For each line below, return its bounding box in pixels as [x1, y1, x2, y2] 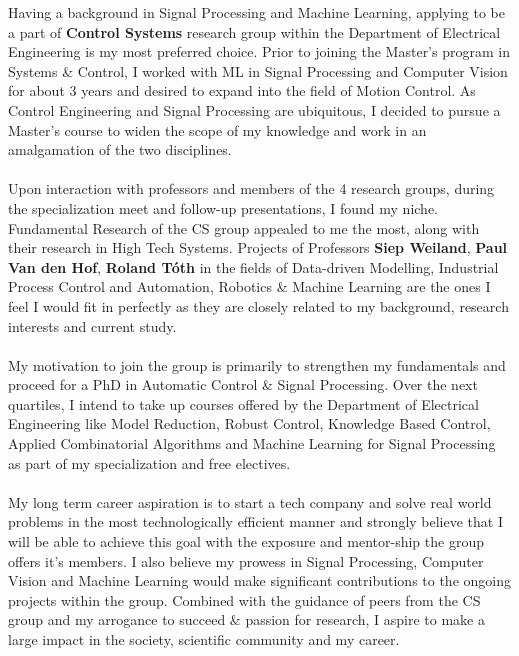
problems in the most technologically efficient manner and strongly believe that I [8, 511, 503, 532]
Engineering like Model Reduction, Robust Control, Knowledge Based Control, [8, 413, 491, 434]
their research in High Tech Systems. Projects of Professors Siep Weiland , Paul [8, 237, 508, 258]
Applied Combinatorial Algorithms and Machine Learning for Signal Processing [8, 433, 496, 454]
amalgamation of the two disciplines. [8, 139, 232, 160]
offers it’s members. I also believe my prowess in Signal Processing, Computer [8, 550, 484, 571]
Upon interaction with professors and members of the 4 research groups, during [8, 178, 495, 199]
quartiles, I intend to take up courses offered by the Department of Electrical [8, 393, 479, 414]
